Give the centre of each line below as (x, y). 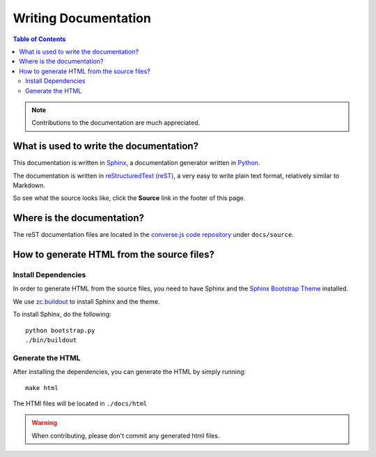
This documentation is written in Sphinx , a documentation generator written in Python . (136, 163)
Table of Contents (39, 39)
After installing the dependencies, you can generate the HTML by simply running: (130, 372)
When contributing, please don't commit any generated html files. (126, 435)
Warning (44, 423)
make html (42, 388)
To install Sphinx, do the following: (62, 314)
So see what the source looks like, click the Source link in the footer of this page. (129, 198)
